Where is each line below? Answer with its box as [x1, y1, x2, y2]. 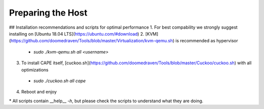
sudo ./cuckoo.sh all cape [33, 78, 86, 84]
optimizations [21, 67, 49, 73]
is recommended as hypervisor [175, 38, 238, 44]
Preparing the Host [9, 7, 88, 18]
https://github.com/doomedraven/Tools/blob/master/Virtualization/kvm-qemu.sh [10, 38, 173, 44]
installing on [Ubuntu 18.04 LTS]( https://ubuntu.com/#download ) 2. [9, 31, 144, 36]
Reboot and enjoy [21, 89, 57, 95]
